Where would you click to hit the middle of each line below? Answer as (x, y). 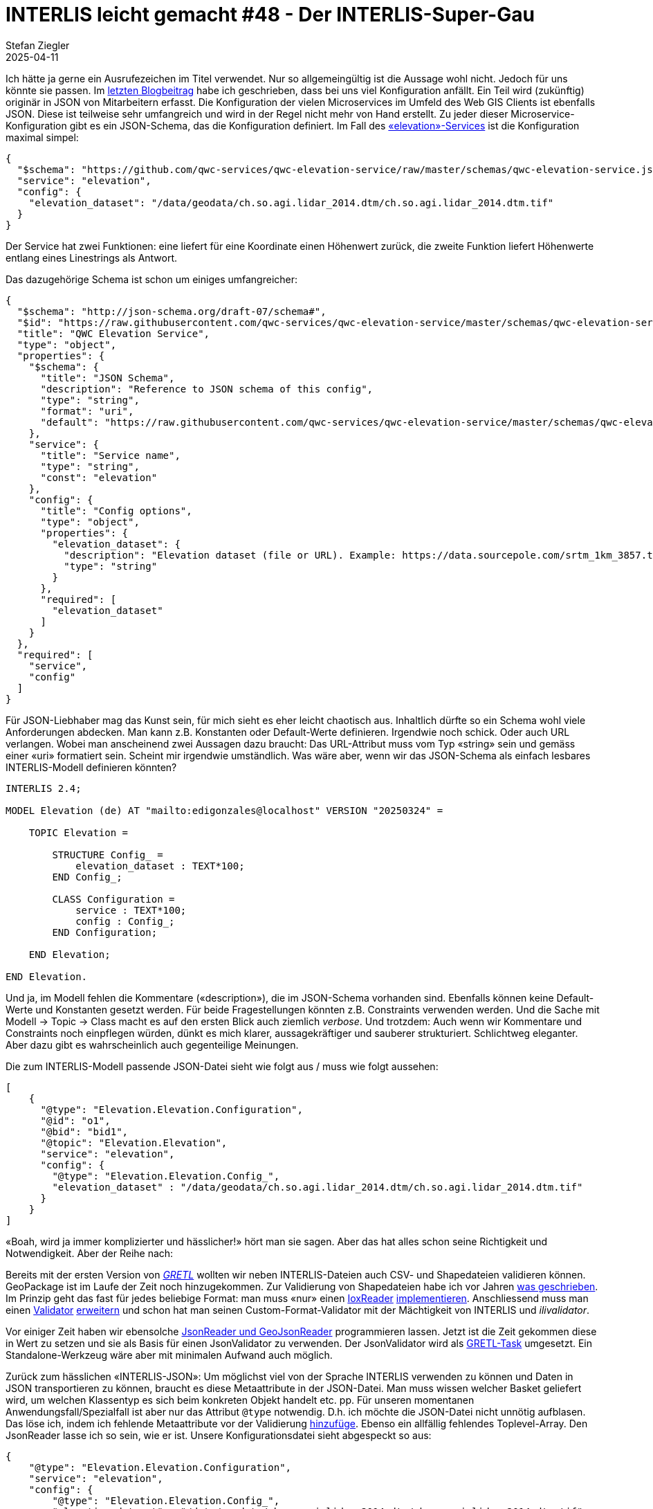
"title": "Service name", (110, 455)
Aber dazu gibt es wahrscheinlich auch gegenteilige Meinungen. (152, 1045)
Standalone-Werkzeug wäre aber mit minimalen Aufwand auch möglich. (169, 1355)
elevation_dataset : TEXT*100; (160, 866)
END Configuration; (105, 932)
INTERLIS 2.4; (44, 788)
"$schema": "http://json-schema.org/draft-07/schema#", (172, 311)
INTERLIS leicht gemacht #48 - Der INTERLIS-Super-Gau (270, 15)
